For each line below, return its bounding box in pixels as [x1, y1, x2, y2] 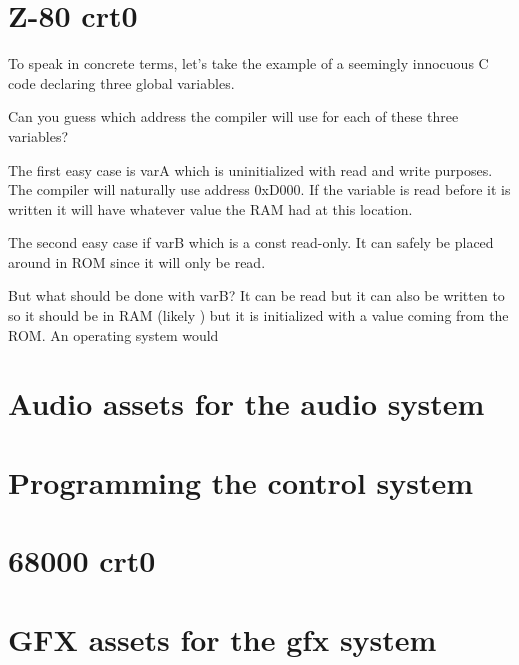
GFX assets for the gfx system [8, 618, 437, 659]
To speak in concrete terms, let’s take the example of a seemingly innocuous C [8, 53, 489, 74]
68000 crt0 [8, 540, 156, 581]
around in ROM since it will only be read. [8, 251, 266, 272]
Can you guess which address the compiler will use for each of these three [8, 106, 459, 127]
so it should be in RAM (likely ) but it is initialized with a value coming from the [8, 305, 509, 326]
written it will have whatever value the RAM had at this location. [8, 198, 413, 219]
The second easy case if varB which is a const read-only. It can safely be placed [8, 232, 494, 253]
